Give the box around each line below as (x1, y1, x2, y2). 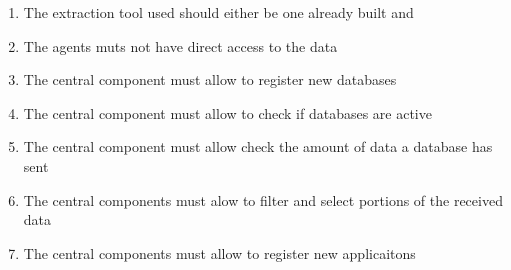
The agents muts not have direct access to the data (23, 35, 338, 56)
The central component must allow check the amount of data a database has (23, 136, 493, 157)
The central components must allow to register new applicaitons (23, 242, 416, 263)
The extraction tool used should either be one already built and (23, 2, 414, 22)
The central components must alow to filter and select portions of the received (23, 189, 503, 210)
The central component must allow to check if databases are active (23, 102, 432, 123)
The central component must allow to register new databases (23, 69, 397, 90)
